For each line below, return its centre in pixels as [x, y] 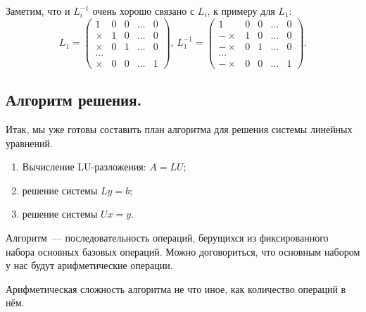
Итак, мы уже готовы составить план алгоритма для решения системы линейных [179, 129]
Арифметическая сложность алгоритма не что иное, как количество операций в [176, 288]
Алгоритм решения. [74, 100]
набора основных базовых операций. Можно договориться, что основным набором [183, 251]
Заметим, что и [38, 11]
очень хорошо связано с [144, 11]
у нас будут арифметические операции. [89, 265]
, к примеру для [241, 11]
